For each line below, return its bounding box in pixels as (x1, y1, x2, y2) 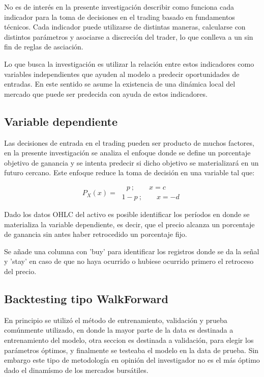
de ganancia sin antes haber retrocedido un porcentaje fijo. (4, 229, 187, 239)
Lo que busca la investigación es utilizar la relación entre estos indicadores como (4, 58, 254, 69)
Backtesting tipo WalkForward (4, 290, 168, 306)
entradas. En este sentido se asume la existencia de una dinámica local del (4, 78, 236, 89)
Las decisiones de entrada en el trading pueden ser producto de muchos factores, (4, 137, 254, 148)
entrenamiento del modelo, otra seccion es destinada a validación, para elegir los (4, 334, 254, 345)
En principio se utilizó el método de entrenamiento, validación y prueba (4, 314, 227, 325)
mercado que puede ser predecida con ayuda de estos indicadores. (4, 88, 208, 99)
